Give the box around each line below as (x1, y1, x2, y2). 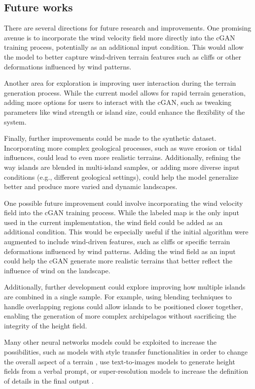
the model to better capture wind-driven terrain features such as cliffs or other (4, 51, 241, 62)
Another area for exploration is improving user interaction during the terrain (4, 78, 236, 88)
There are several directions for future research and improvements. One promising (4, 23, 252, 33)
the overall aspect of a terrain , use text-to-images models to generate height (4, 356, 235, 366)
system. (4, 116, 27, 127)
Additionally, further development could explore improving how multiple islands (4, 282, 246, 292)
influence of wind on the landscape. (4, 265, 110, 275)
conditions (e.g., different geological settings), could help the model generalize (4, 171, 239, 182)
